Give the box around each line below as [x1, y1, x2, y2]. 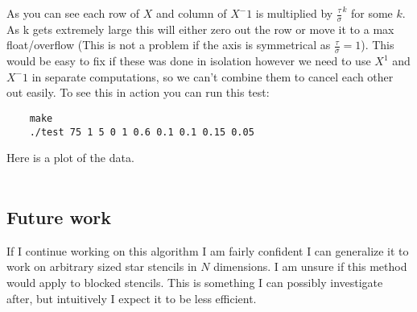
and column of [155, 5, 227, 21]
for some [351, 5, 393, 21]
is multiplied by [255, 5, 333, 21]
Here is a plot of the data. [6, 149, 134, 166]
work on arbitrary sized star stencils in [6, 258, 197, 275]
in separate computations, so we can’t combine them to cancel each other [31, 68, 394, 85]
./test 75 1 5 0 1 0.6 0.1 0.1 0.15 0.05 [29, 126, 254, 138]
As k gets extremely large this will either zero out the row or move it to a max [6, 20, 394, 37]
